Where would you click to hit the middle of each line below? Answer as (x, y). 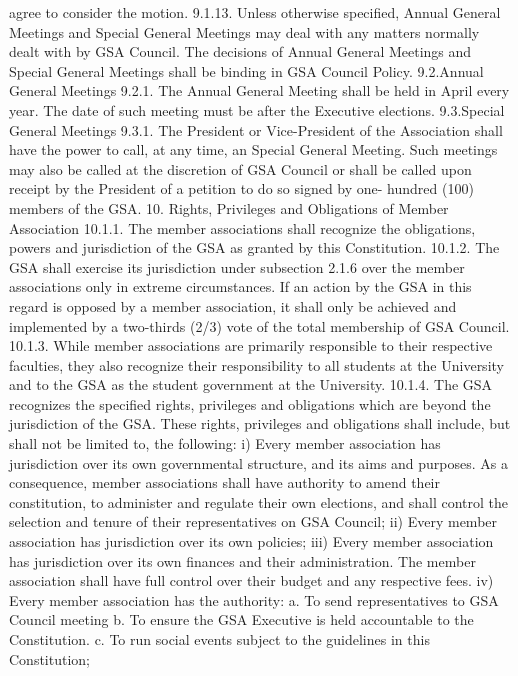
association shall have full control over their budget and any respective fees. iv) (251, 580)
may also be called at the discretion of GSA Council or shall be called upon (240, 168)
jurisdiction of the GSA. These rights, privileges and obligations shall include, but (260, 423)
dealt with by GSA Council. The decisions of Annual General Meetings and (240, 51)
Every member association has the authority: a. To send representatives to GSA (254, 599)
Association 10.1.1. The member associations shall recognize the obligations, (242, 227)
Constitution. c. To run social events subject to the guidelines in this (219, 639)
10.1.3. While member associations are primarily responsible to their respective (251, 345)
